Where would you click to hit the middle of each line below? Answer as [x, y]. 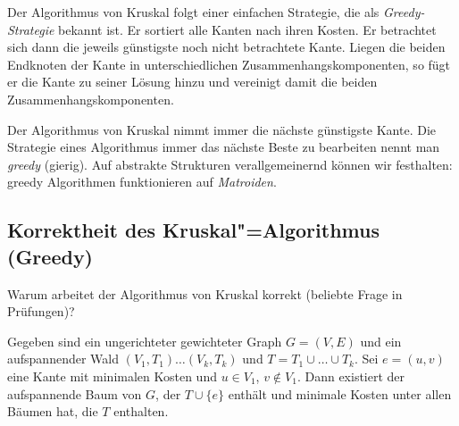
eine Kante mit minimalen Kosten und [112, 376]
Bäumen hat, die [53, 411]
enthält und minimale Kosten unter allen [340, 393]
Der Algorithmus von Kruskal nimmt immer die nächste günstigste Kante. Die [222, 129]
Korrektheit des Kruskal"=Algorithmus [193, 230]
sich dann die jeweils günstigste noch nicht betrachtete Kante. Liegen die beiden [226, 47]
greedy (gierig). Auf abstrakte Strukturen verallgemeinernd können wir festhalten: [230, 164]
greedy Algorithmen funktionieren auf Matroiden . [142, 182]
